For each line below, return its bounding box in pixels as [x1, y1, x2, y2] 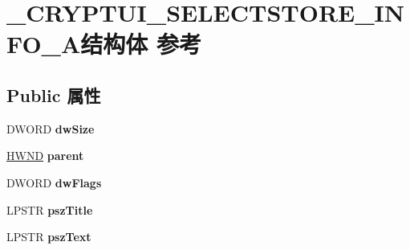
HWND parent [6, 147, 84, 164]
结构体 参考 [80, 27, 201, 60]
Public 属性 [6, 82, 101, 107]
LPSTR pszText [6, 228, 91, 245]
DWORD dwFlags [6, 174, 102, 191]
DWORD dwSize [6, 120, 95, 137]
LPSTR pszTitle [6, 201, 93, 218]
